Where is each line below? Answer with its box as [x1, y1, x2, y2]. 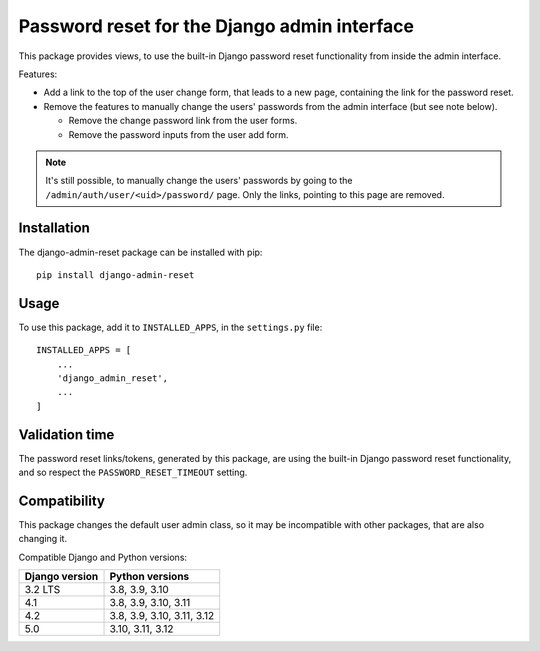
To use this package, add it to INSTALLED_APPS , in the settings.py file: [18, 321, 323, 333]
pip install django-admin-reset [36, 269, 195, 280]
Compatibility [18, 492, 105, 509]
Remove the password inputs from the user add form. [68, 128, 289, 140]
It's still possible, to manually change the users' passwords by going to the [45, 175, 353, 187]
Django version [24, 570, 99, 584]
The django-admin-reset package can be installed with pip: [18, 246, 263, 258]
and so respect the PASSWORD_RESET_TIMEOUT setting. [18, 466, 248, 479]
